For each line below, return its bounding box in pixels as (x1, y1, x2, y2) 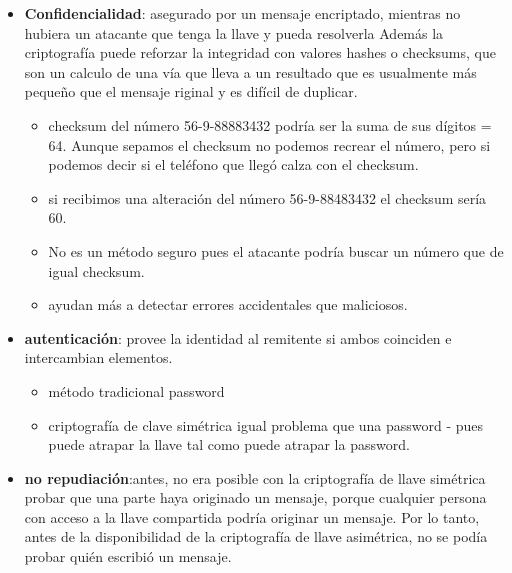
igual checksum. (48, 260, 145, 281)
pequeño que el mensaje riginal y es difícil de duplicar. (24, 81, 358, 102)
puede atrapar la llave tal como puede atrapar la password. (48, 434, 410, 455)
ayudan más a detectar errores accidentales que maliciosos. (48, 294, 408, 315)
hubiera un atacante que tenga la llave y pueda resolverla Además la (24, 22, 444, 43)
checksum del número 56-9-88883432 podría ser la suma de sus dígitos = (48, 114, 492, 135)
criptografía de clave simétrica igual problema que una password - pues (48, 414, 484, 435)
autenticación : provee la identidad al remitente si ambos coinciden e (24, 327, 452, 348)
